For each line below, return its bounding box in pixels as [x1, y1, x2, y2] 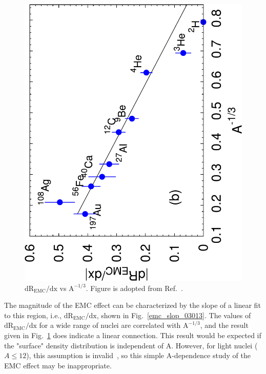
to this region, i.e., [4, 309, 62, 320]
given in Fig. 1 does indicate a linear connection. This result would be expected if [4, 329, 261, 340]
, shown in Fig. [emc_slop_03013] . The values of [96, 309, 251, 320]
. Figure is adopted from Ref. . [86, 282, 183, 293]
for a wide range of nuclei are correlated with [39, 320, 181, 330]
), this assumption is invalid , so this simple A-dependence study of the [26, 350, 251, 361]
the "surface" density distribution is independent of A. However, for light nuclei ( [4, 340, 258, 350]
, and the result [200, 320, 249, 330]
